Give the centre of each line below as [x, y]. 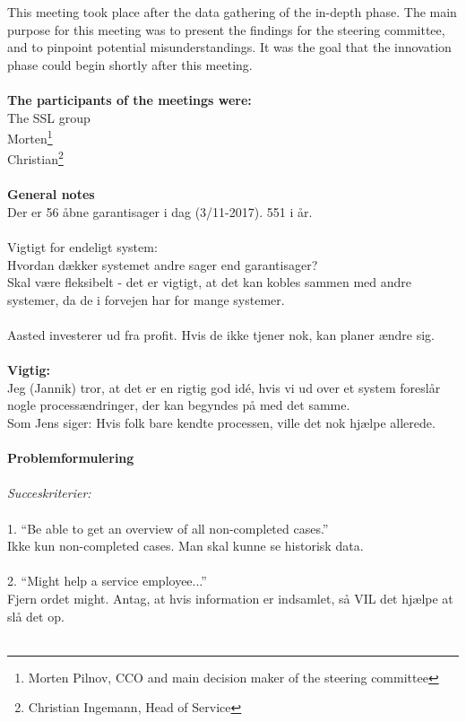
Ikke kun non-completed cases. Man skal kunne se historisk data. [186, 546]
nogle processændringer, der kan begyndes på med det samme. [179, 405]
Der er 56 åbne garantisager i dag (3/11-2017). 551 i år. [160, 211]
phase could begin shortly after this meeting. [130, 64]
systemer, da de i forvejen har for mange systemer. [146, 299]
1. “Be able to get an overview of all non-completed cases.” [168, 528]
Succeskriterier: [49, 493]
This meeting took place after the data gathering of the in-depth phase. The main [232, 12]
